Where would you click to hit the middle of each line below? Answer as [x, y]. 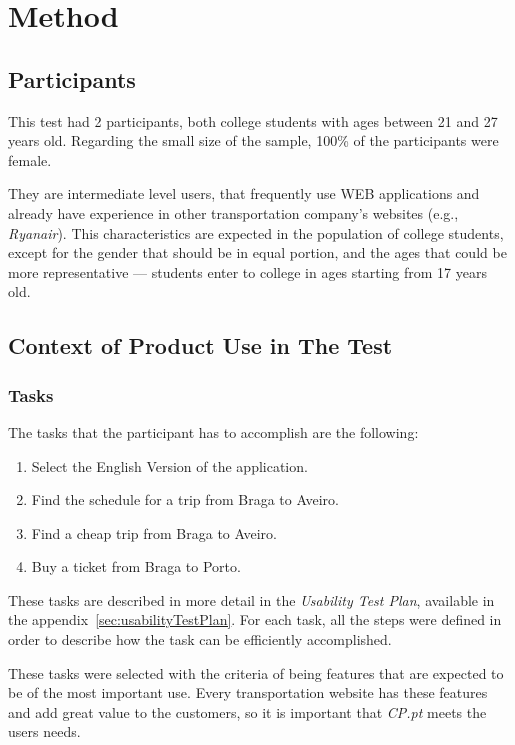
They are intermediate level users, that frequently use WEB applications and [244, 193]
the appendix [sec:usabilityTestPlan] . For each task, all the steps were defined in [255, 619]
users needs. [44, 731]
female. [30, 159]
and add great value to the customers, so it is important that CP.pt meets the [247, 711]
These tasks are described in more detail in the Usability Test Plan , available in [251, 599]
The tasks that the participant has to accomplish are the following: [213, 431]
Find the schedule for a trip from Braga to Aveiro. [185, 499]
